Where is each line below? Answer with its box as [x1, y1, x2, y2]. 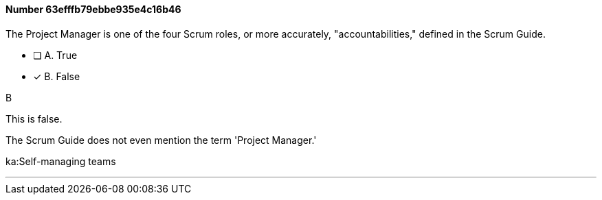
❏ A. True [33, 49, 78, 61]
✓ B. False [33, 70, 80, 82]
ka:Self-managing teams [5, 155, 116, 167]
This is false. [5, 112, 63, 125]
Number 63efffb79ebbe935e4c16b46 [5, 3, 181, 15]
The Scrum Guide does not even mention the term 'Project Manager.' [5, 134, 317, 146]
